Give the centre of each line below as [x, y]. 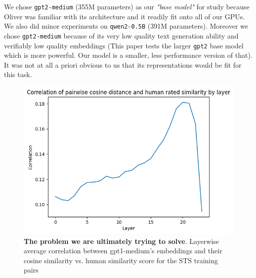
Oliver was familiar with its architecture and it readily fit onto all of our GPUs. [125, 16]
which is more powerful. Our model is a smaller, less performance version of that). [128, 55]
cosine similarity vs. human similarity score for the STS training [121, 260]
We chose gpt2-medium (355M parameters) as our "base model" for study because [127, 6]
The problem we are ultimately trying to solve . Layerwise [122, 241]
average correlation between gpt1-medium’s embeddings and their [123, 251]
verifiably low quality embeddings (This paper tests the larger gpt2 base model [124, 45]
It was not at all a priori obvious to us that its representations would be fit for [123, 64]
